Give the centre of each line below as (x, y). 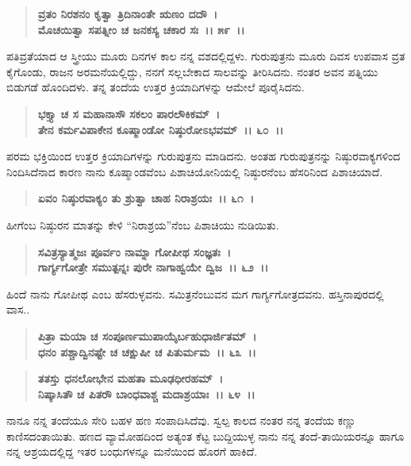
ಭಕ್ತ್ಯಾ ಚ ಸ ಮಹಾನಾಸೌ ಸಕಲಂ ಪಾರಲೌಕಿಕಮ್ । (129, 113)
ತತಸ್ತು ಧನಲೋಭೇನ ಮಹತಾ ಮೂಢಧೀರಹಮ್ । (131, 378)
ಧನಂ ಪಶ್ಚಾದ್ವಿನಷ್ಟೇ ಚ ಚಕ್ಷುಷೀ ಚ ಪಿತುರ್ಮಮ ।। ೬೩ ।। (147, 351)
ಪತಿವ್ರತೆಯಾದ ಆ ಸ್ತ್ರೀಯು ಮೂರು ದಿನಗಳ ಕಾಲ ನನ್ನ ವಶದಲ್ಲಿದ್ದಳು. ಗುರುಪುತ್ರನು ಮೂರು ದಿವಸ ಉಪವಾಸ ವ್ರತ (206, 56)
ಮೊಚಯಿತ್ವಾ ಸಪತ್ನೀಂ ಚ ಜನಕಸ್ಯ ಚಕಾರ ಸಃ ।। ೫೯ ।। (141, 29)
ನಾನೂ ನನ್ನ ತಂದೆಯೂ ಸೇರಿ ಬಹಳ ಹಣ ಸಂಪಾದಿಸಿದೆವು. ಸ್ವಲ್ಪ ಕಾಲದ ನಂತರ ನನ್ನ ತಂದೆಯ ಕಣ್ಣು (181, 420)
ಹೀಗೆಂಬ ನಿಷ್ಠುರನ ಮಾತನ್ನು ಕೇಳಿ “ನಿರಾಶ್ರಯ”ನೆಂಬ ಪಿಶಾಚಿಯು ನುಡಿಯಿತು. (143, 224)
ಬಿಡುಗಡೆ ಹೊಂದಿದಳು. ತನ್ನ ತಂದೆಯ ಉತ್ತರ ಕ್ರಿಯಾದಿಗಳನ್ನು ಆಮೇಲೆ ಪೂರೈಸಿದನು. (156, 87)
